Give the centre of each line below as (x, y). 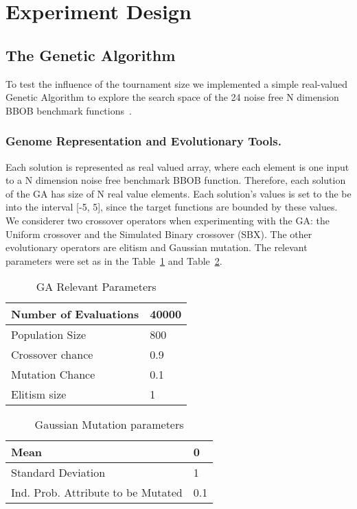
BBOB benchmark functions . (69, 110)
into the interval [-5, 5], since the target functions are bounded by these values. (172, 207)
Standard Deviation (58, 473)
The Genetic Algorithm (91, 55)
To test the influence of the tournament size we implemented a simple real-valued (177, 83)
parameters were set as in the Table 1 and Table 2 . (114, 260)
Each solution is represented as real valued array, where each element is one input (177, 166)
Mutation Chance (53, 375)
